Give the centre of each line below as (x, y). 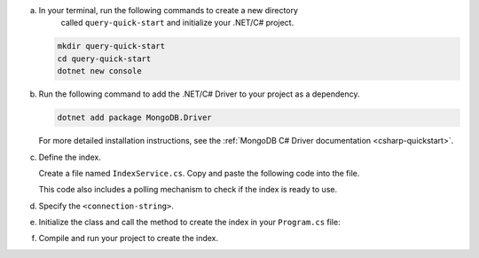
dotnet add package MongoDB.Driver (134, 118)
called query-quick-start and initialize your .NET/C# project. (177, 23)
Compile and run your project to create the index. (129, 238)
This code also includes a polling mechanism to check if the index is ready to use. (188, 190)
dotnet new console (99, 71)
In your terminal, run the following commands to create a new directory (169, 10)
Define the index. (70, 157)
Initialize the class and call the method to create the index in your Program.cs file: (189, 223)
